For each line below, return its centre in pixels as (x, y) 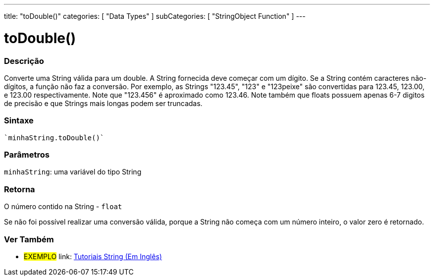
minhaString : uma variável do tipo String (73, 172)
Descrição (24, 61)
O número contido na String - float (63, 207)
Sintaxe (19, 121)
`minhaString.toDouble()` (54, 138)
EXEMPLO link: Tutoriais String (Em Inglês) (93, 256)
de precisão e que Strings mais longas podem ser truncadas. (103, 103)
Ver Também (29, 239)
